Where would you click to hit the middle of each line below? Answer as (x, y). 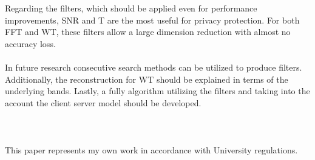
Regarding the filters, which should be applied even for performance (131, 8)
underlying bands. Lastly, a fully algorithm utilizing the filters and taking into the (157, 91)
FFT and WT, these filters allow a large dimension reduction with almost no (148, 32)
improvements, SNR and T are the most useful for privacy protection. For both (152, 20)
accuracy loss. (30, 43)
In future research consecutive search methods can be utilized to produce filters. (154, 67)
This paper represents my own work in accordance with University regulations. (151, 150)
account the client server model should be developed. (103, 102)
